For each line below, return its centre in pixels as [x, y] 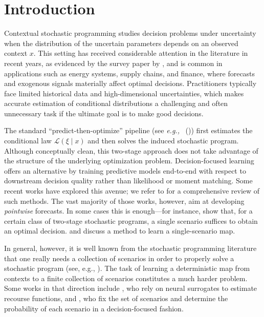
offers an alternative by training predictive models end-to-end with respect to [125, 170]
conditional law [28, 141]
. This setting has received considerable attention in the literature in [141, 53]
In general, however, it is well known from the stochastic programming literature [130, 248]
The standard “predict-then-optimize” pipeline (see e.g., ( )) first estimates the [128, 130]
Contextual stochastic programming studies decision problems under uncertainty [130, 33]
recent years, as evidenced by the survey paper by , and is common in [113, 63]
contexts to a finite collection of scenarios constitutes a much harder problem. [126, 278]
